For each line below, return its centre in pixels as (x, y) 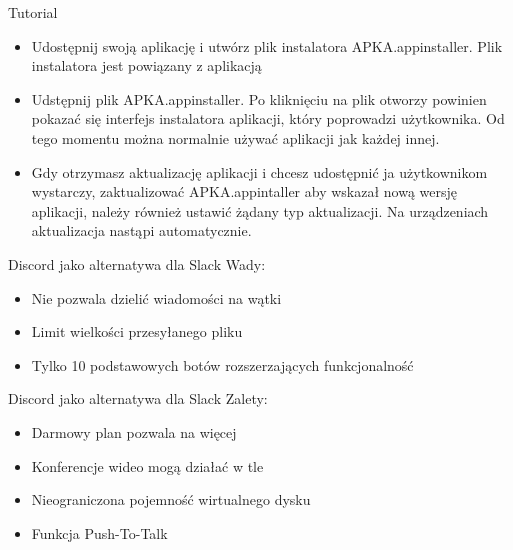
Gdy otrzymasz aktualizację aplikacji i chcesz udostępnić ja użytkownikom (259, 171)
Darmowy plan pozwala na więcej (134, 431)
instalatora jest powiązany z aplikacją (146, 65)
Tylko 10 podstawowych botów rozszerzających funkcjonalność (222, 364)
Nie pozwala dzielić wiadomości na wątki (156, 297)
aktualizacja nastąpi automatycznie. (141, 230)
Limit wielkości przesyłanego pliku (137, 331)
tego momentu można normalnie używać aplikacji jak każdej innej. (235, 137)
